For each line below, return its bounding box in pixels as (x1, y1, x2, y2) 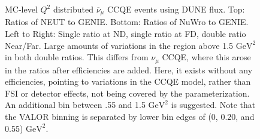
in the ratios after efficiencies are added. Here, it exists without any (5, 63, 253, 76)
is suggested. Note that (171, 98, 256, 111)
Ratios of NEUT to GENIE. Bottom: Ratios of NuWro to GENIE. (5, 16, 249, 28)
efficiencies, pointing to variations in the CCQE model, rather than (5, 75, 251, 88)
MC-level (5, 3, 38, 15)
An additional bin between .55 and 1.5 (5, 98, 146, 111)
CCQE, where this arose (162, 51, 251, 63)
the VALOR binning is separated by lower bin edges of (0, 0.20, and (5, 110, 255, 123)
